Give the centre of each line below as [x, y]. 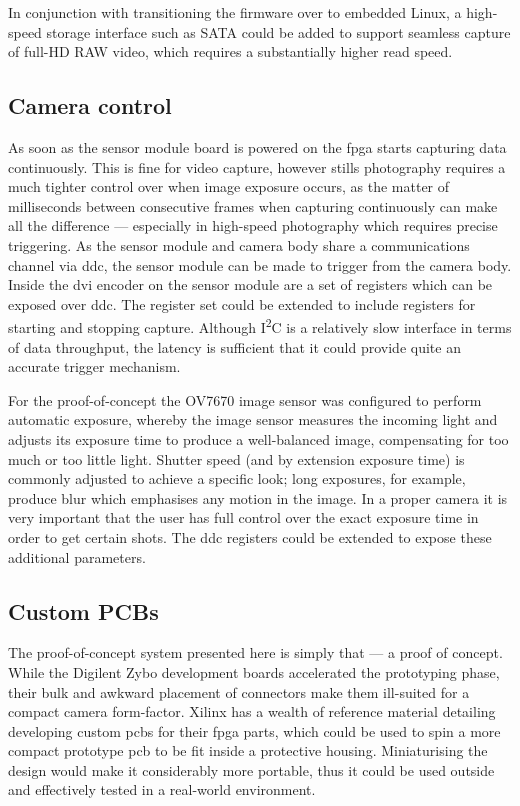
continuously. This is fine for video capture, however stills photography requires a [257, 166]
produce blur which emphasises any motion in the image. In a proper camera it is [258, 497]
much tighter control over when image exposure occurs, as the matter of [229, 186]
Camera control [90, 105]
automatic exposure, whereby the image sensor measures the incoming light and [253, 419]
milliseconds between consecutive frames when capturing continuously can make [253, 205]
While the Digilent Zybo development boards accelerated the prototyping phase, [254, 671]
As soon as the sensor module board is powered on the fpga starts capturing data [257, 146]
